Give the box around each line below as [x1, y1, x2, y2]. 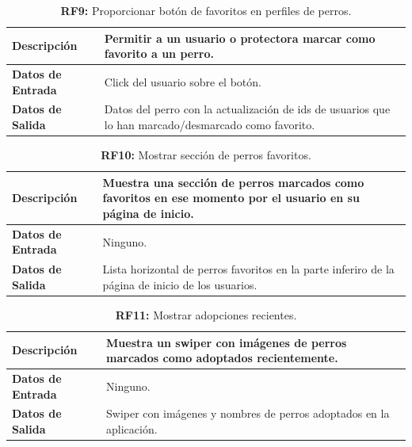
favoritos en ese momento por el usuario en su [102, 189, 360, 206]
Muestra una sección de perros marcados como [102, 174, 364, 190]
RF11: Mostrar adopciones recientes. [115, 306, 297, 323]
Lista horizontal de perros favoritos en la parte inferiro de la [102, 261, 395, 277]
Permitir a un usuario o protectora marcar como [104, 29, 376, 46]
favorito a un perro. [104, 45, 214, 62]
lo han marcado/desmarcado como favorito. [104, 117, 315, 133]
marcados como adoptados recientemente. [106, 350, 338, 366]
